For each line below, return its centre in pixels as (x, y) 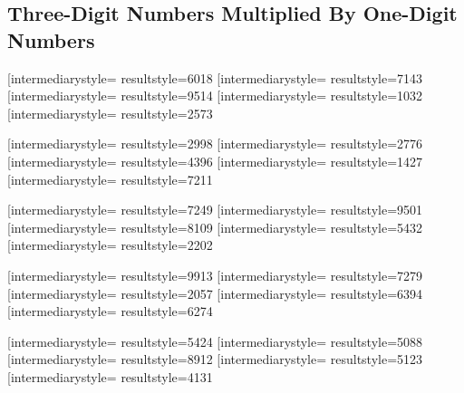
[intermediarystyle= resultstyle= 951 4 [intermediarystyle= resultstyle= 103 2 (215, 96)
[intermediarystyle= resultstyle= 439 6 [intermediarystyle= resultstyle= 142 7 (215, 161)
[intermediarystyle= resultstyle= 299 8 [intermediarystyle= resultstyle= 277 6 (215, 144)
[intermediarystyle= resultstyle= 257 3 (110, 113)
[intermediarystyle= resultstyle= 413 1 (110, 376)
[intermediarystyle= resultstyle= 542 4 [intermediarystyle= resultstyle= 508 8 (215, 341)
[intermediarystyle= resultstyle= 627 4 (110, 311)
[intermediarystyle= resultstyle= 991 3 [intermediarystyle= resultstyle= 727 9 (215, 275)
